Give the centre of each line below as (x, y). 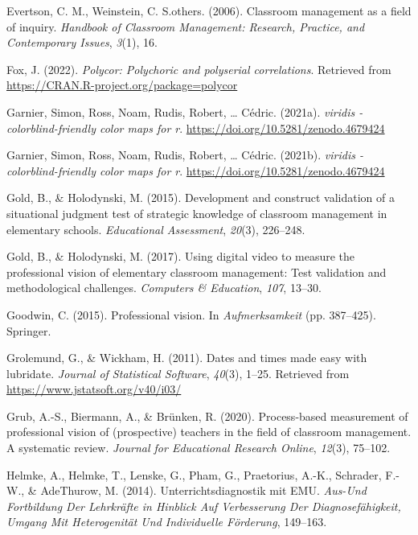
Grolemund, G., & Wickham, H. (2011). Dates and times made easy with (187, 358)
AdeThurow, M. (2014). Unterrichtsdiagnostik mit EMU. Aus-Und (203, 490)
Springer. (29, 330)
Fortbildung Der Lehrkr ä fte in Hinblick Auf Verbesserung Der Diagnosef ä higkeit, (204, 506)
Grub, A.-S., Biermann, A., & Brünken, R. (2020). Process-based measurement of (207, 416)
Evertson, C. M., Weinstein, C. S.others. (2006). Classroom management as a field (209, 10)
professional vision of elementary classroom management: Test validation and (197, 272)
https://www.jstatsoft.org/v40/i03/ (94, 389)
